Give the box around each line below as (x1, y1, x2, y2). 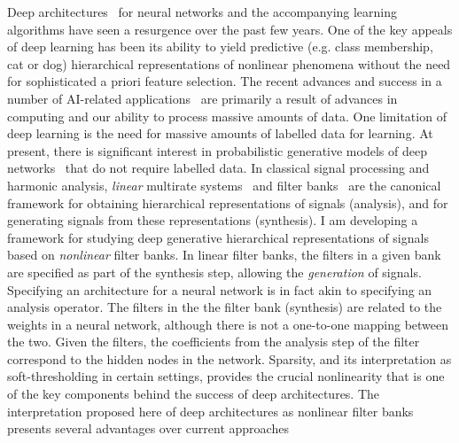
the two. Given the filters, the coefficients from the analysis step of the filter (7, 332, 420, 351)
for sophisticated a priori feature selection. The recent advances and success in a (7, 72, 442, 90)
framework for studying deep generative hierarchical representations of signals (7, 228, 429, 246)
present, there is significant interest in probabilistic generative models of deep (7, 141, 427, 159)
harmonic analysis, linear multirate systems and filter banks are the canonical (7, 175, 441, 194)
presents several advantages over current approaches (7, 419, 289, 438)
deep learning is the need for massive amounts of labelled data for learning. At (7, 124, 433, 143)
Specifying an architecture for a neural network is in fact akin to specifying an (7, 280, 432, 299)
